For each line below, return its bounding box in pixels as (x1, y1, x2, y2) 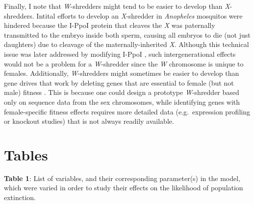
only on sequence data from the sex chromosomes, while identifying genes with (4, 96, 240, 107)
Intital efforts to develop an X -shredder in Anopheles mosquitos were (36, 10, 243, 21)
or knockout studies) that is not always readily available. (4, 116, 174, 126)
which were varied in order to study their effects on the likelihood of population (4, 182, 243, 193)
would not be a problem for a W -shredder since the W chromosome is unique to (4, 58, 244, 68)
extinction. (4, 192, 36, 203)
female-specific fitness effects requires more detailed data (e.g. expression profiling (4, 106, 250, 116)
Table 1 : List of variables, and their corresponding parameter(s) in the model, (4, 173, 240, 183)
